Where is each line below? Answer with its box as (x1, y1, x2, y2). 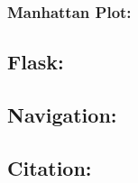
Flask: (7, 48, 64, 76)
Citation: (7, 153, 92, 181)
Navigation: (7, 101, 117, 129)
